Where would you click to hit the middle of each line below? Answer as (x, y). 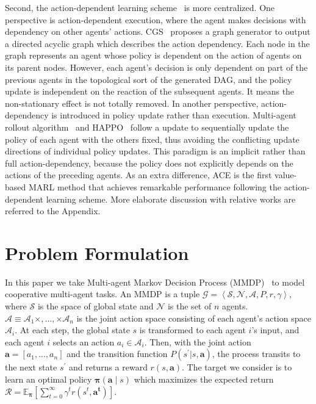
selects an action (84, 341)
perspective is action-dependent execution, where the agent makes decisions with (156, 19)
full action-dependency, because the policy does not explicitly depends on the (149, 163)
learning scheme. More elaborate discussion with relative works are (171, 199)
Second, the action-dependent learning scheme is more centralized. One (140, 7)
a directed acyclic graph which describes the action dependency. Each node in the (157, 43)
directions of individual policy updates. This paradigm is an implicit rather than (155, 151)
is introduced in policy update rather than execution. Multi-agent (174, 115)
